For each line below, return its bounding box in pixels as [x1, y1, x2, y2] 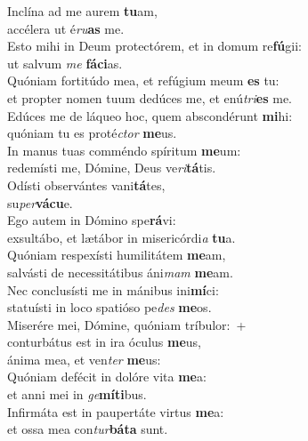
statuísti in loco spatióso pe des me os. [7, 298, 212, 317]
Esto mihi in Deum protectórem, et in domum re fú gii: [7, 36, 303, 55]
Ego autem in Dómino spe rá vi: [7, 211, 176, 229]
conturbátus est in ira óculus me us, [7, 333, 201, 351]
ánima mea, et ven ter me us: [7, 349, 161, 368]
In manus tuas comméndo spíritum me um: [7, 140, 241, 159]
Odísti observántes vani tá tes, [7, 175, 166, 194]
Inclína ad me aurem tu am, [7, 2, 158, 20]
